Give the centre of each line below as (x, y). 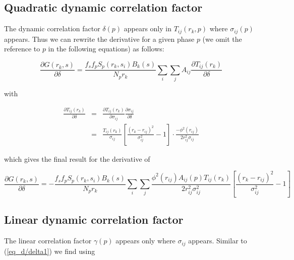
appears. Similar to (218, 241)
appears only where (145, 241)
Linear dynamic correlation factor (94, 219)
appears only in (148, 28)
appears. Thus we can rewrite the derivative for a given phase (99, 39)
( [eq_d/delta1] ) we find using (50, 251)
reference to (22, 49)
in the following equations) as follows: (106, 49)
